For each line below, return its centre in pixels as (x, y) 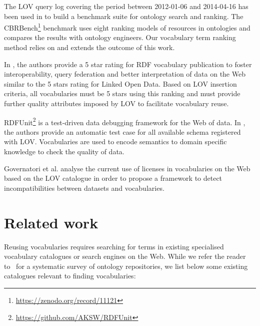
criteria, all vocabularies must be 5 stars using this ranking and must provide (122, 93)
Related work (51, 222)
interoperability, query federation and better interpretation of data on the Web (125, 74)
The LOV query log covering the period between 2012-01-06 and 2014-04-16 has (126, 6)
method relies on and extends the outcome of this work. (89, 47)
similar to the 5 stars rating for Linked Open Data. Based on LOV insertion (120, 83)
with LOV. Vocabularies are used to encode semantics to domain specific (115, 141)
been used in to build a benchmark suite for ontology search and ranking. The (124, 16)
